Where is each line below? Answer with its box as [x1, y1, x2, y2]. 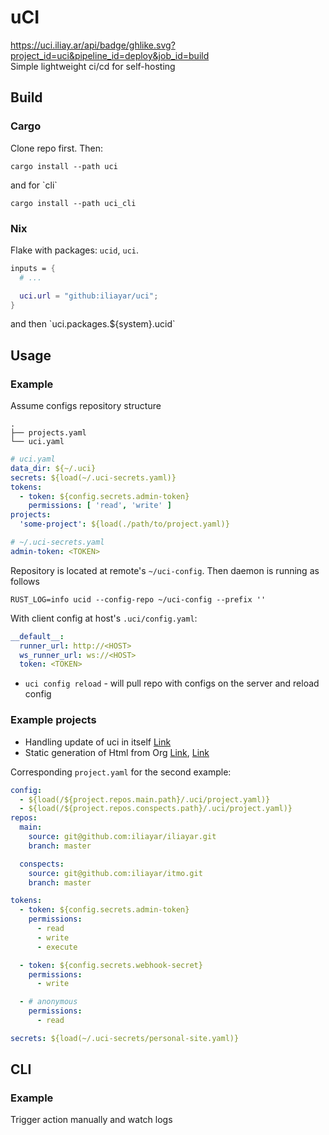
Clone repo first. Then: [10, 142, 104, 154]
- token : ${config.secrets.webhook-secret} [19, 960, 203, 970]
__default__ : [10, 631, 65, 641]
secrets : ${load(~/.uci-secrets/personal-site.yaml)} [10, 1033, 240, 1043]
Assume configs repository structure [10, 400, 162, 412]
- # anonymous [19, 997, 78, 1007]
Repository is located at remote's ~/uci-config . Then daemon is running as [10, 564, 320, 576]
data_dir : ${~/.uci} [10, 463, 97, 473]
